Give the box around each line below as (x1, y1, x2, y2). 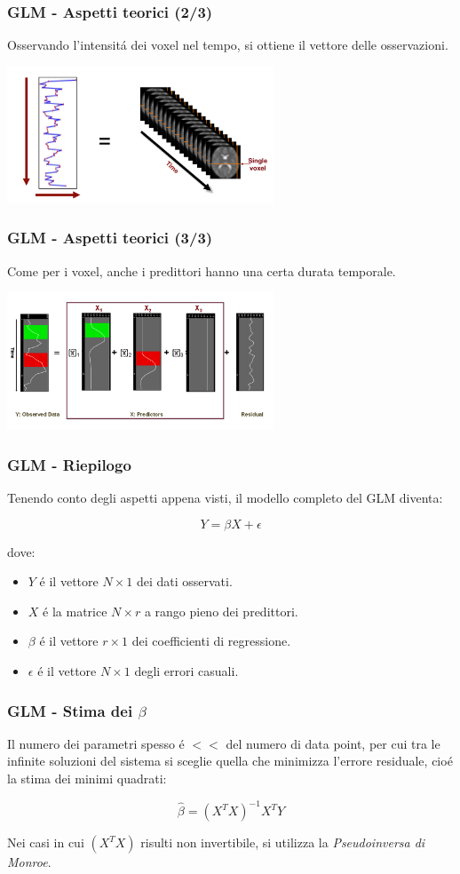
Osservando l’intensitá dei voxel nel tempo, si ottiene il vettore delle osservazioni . (7, 36, 448, 54)
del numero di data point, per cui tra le (226, 734, 440, 752)
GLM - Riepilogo (7, 453, 131, 475)
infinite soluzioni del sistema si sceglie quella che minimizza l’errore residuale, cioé (7, 751, 453, 770)
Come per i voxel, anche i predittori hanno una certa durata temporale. (7, 261, 396, 280)
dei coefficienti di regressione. (131, 632, 291, 650)
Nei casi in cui (7, 833, 84, 852)
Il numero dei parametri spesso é (7, 734, 185, 752)
